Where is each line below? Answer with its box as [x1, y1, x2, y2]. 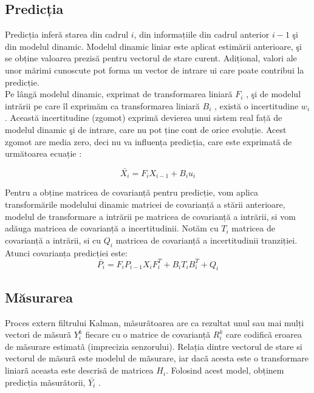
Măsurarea [5, 287, 73, 306]
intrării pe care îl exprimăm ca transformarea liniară [5, 99, 200, 112]
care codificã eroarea [226, 328, 302, 341]
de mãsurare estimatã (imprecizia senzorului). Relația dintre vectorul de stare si [5, 340, 302, 352]
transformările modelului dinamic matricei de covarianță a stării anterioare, [5, 198, 285, 210]
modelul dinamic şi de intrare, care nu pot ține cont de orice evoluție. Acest [5, 123, 287, 135]
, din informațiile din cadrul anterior [134, 28, 270, 41]
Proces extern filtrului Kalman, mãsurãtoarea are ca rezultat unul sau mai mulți [5, 316, 304, 329]
